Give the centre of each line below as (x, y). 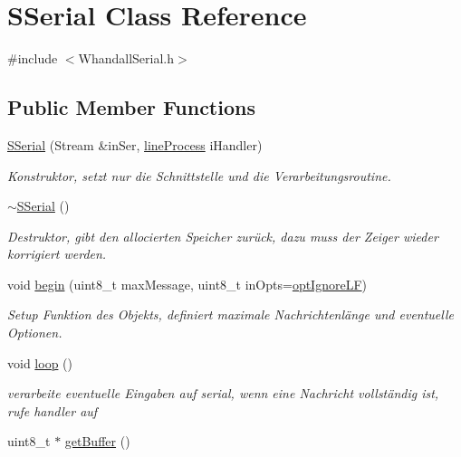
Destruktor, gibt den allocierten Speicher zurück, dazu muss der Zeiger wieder (223, 236)
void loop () (40, 362)
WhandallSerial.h (126, 58)
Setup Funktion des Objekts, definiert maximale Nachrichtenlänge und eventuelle (230, 314)
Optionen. (35, 333)
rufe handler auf (53, 410)
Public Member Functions (131, 107)
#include (33, 58)
